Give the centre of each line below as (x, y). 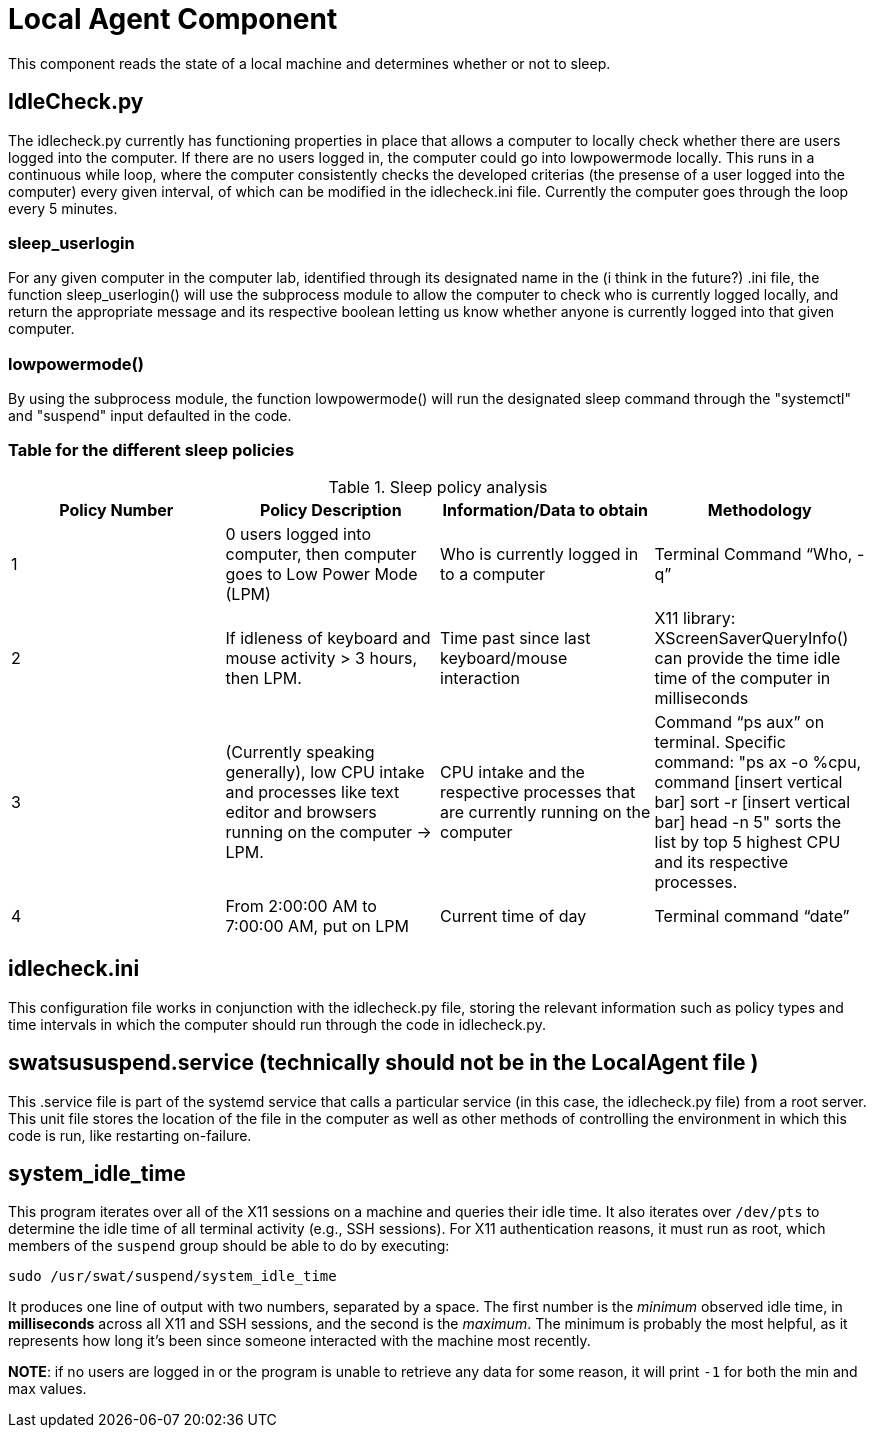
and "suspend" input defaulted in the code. (150, 416)
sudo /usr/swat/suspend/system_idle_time (172, 1276)
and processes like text (312, 791)
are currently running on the (545, 811)
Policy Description (330, 509)
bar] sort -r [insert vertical (752, 801)
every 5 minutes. (63, 208)
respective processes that (538, 791)
